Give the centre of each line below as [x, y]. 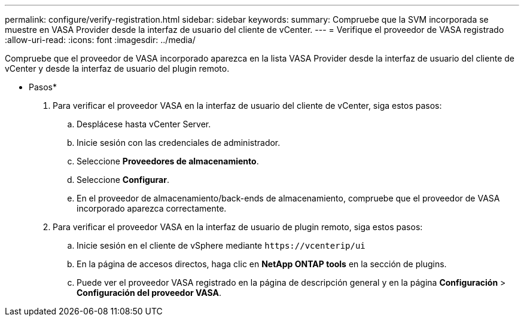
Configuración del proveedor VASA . [149, 293]
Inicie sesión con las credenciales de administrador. [179, 143]
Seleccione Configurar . [123, 180]
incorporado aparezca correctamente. [152, 208]
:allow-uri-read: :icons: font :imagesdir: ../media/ [100, 40]
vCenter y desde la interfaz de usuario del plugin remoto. [117, 68]
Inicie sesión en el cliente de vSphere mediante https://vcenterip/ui [221, 245]
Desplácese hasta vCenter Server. [144, 124]
